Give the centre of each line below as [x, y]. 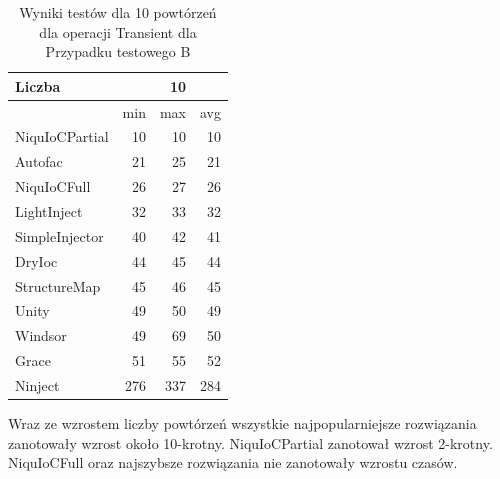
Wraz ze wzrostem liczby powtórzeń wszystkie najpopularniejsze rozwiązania [242, 423]
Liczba [38, 85]
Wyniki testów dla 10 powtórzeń [118, 12]
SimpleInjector [59, 235]
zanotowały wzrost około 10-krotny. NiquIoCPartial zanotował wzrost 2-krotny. [250, 442]
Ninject [37, 384]
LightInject [49, 211]
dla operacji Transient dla [118, 31]
